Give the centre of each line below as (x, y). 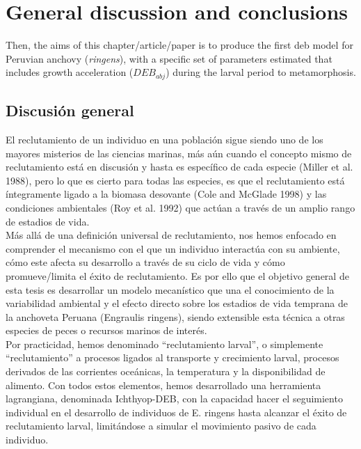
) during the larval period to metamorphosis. (261, 72)
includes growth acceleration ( (70, 72)
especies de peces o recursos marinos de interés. (106, 330)
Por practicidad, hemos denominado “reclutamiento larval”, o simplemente (165, 344)
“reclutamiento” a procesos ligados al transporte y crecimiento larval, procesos (173, 357)
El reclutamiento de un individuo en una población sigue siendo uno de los (165, 139)
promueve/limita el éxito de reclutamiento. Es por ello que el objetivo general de (177, 275)
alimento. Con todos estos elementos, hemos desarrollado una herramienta (163, 385)
